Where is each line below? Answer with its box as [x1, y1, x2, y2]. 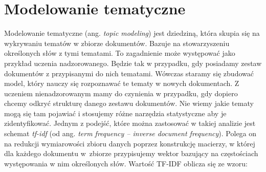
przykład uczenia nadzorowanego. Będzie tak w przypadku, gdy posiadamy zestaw [4, 57, 262, 68]
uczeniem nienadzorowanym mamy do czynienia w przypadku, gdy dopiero [4, 88, 238, 98]
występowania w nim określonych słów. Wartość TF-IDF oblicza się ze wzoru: [4, 158, 248, 168]
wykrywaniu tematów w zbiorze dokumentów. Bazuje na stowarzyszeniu [4, 37, 230, 48]
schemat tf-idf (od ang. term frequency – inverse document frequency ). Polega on [4, 128, 257, 139]
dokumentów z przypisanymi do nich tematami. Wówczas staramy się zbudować [4, 68, 254, 78]
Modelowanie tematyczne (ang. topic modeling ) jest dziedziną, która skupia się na [4, 28, 260, 38]
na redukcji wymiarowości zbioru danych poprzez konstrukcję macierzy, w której [4, 138, 255, 148]
